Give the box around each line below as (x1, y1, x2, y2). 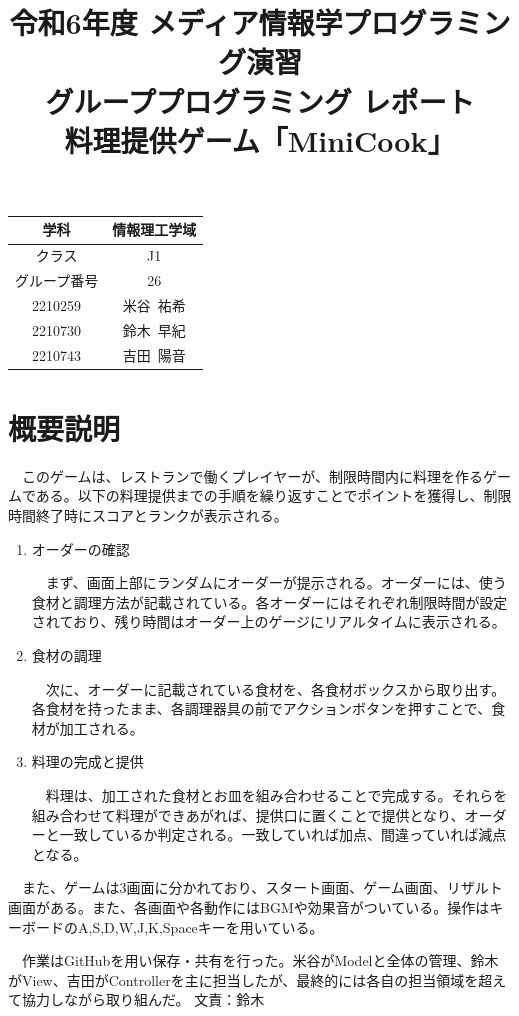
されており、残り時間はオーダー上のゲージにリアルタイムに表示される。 (31, 611, 506, 632)
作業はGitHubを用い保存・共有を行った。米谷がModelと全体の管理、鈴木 (21, 950, 499, 971)
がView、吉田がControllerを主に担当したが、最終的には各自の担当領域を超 (8, 969, 493, 990)
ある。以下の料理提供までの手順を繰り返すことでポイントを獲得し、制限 (35, 485, 512, 506)
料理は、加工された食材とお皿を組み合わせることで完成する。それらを (45, 785, 508, 805)
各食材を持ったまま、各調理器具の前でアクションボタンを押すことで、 (31, 698, 492, 719)
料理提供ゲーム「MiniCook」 (64, 119, 456, 160)
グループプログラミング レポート (45, 80, 475, 121)
